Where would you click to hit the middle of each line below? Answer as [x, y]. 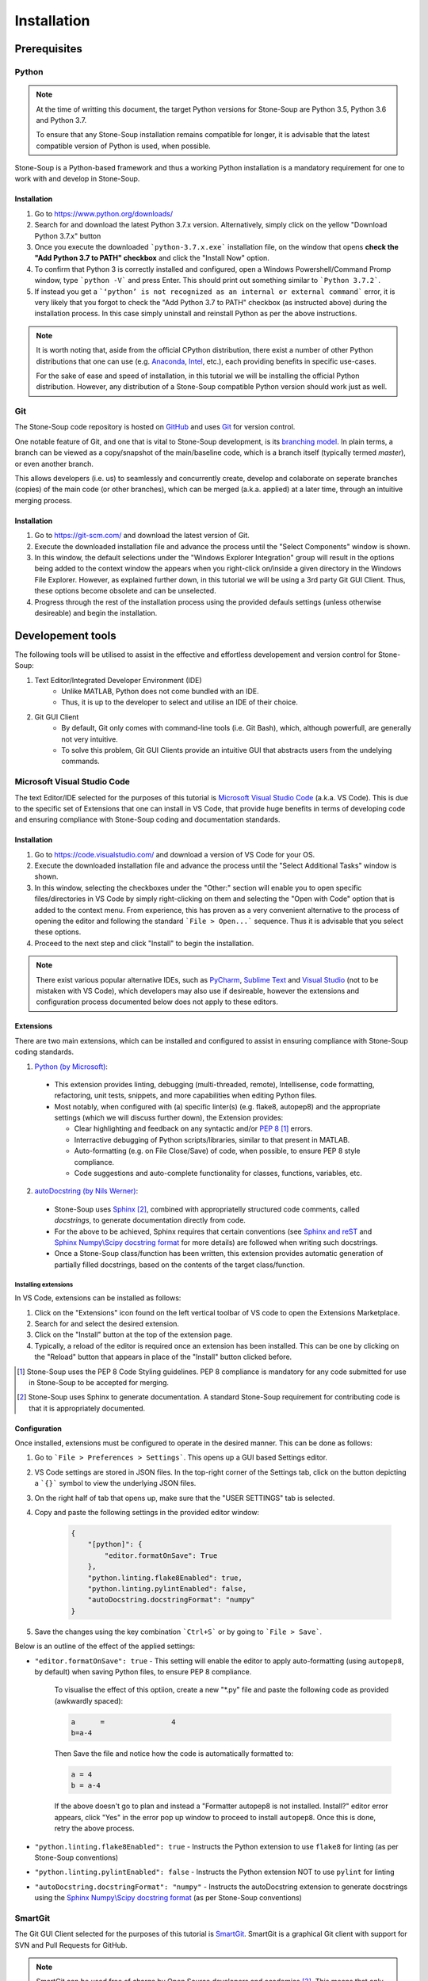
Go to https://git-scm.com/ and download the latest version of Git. [142, 536]
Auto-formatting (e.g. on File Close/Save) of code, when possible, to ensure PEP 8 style [217, 1151]
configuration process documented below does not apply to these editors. [157, 1002]
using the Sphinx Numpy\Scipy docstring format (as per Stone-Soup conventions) [168, 1898]
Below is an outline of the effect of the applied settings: [105, 1646]
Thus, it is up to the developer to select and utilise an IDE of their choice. [180, 702]
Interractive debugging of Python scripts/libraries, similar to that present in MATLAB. [212, 1139]
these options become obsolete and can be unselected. [126, 591]
